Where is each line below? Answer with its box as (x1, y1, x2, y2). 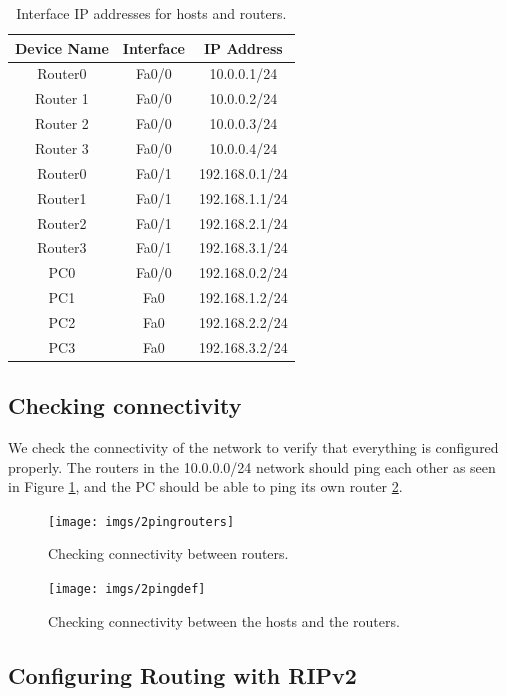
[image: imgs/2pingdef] (48, 582, 206, 597)
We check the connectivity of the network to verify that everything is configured (8, 437, 499, 458)
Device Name (15, 37, 109, 58)
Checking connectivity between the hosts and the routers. (48, 610, 400, 631)
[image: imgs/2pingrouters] (48, 514, 235, 529)
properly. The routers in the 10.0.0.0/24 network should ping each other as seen (8, 456, 496, 477)
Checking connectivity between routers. (48, 543, 289, 564)
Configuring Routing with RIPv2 (8, 659, 357, 690)
